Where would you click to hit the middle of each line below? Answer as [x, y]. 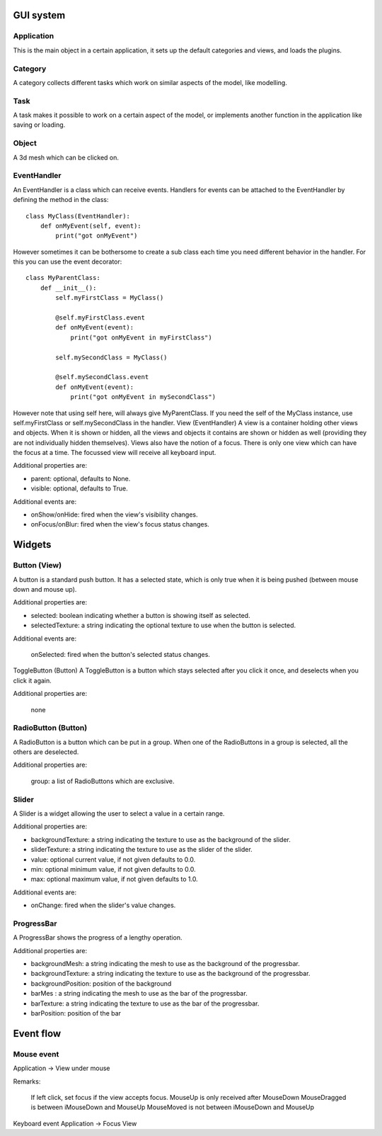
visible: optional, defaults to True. [79, 488]
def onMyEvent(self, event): [91, 226]
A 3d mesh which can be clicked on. [66, 157]
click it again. [33, 680]
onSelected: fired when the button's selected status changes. [120, 654]
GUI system [39, 15]
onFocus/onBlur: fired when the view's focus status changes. [120, 524]
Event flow [37, 1034]
